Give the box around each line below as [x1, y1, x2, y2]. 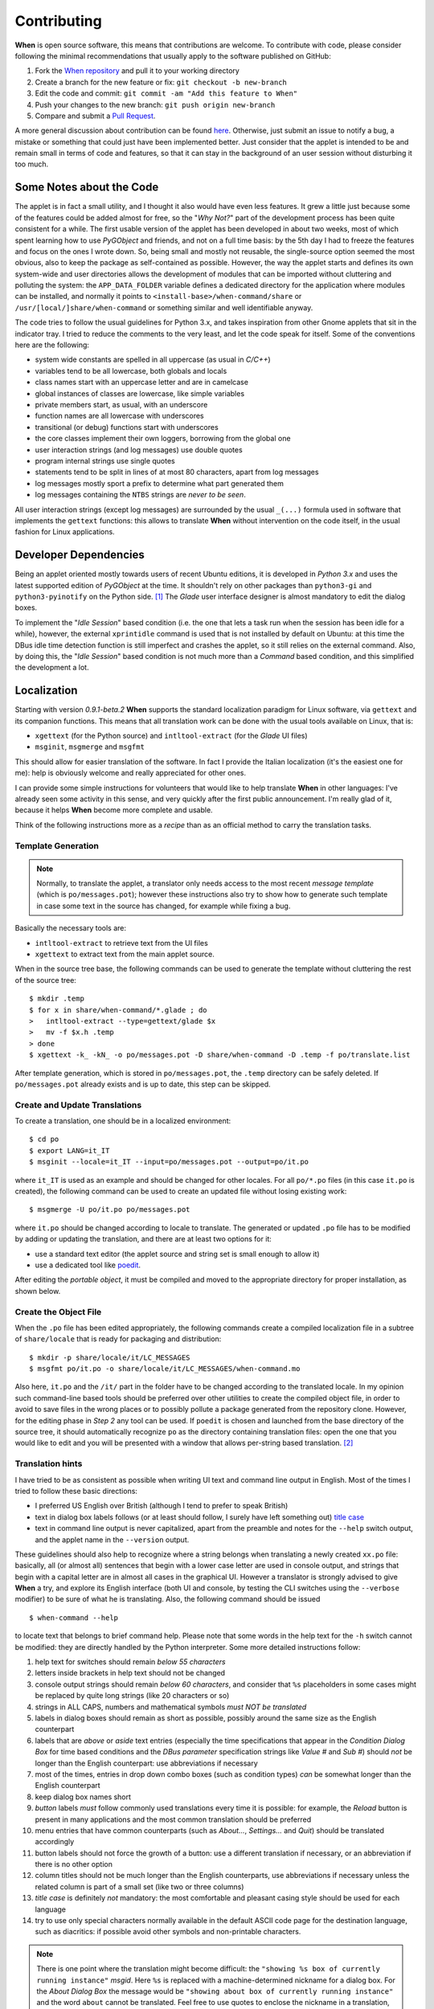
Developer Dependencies [14, 548, 145, 562]
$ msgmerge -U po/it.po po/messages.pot [29, 1205, 190, 1214]
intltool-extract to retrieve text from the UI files [35, 938, 208, 947]
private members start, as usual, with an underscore [35, 400, 208, 409]
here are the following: [14, 340, 90, 350]
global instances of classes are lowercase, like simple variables [35, 388, 245, 398]
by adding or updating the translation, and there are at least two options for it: [14, 1234, 272, 1244]
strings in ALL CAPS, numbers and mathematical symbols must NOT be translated [35, 1702, 307, 1712]
